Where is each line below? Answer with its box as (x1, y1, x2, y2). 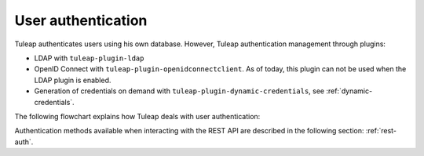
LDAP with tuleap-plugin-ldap (34, 53, 144, 63)
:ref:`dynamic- (326, 86, 373, 96)
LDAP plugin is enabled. (34, 75, 111, 85)
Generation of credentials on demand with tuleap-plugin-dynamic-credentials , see (34, 86, 325, 96)
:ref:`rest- (365, 126, 397, 136)
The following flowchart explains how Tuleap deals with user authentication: (14, 111, 261, 121)
